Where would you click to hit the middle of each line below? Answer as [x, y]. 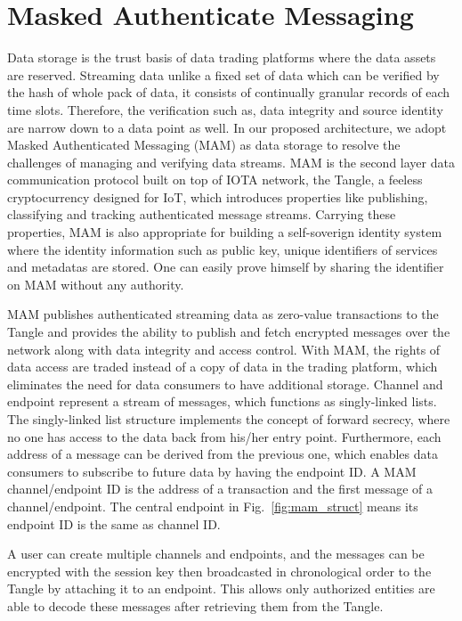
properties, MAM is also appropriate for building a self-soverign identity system [225, 232]
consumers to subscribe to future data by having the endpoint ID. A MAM [212, 471]
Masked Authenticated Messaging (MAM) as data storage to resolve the [204, 145]
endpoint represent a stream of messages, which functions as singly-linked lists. [222, 401]
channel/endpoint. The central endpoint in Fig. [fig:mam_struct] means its [213, 506]
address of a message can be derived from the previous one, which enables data [223, 454]
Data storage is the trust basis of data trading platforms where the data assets [222, 57]
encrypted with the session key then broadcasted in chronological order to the [219, 571]
